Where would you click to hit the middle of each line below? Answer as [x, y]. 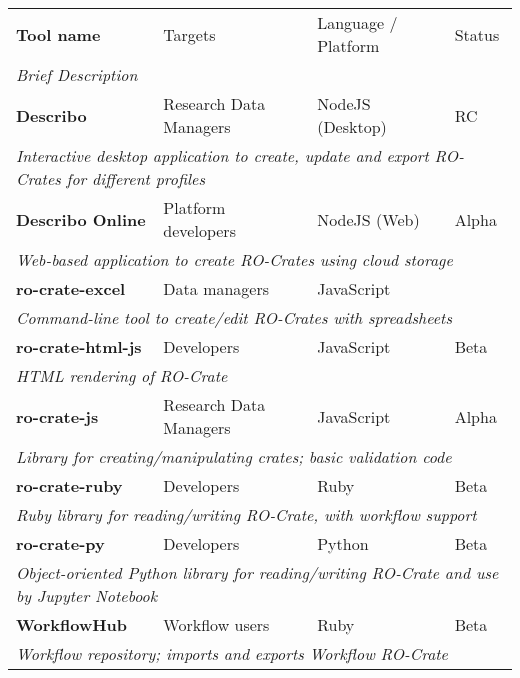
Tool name [58, 34]
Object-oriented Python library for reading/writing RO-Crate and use [257, 572]
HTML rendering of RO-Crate [122, 375]
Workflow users [216, 624]
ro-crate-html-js [79, 346]
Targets [189, 34]
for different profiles [135, 178]
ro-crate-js [57, 416]
